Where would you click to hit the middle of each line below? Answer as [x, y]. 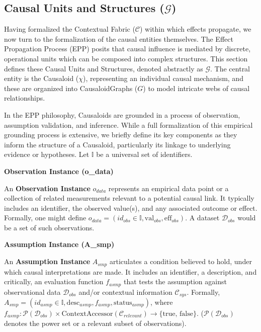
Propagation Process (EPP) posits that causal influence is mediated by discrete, [127, 49]
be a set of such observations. [49, 227]
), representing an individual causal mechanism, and [163, 78]
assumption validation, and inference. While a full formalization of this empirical [128, 124]
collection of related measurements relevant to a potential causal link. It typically [129, 198]
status [123, 303]
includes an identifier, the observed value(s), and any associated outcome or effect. [131, 207]
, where [162, 302]
